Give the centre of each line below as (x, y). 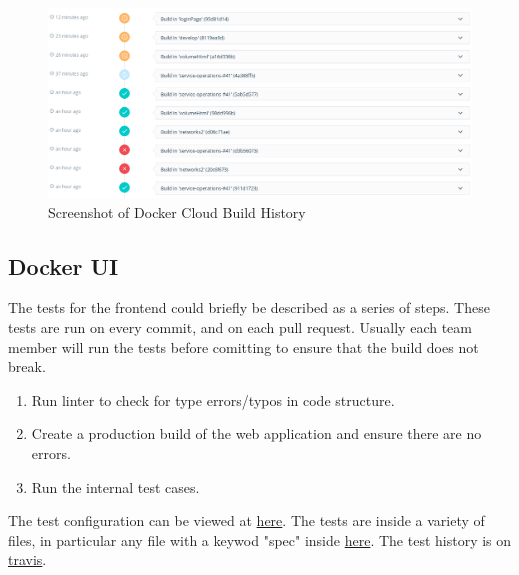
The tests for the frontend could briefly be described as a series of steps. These (249, 307)
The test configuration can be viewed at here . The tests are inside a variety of (246, 520)
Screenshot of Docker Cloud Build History (177, 211)
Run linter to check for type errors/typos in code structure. (213, 399)
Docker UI (63, 265)
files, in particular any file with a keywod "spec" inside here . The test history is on (260, 539)
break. (27, 366)
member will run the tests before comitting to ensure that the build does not (243, 346)
